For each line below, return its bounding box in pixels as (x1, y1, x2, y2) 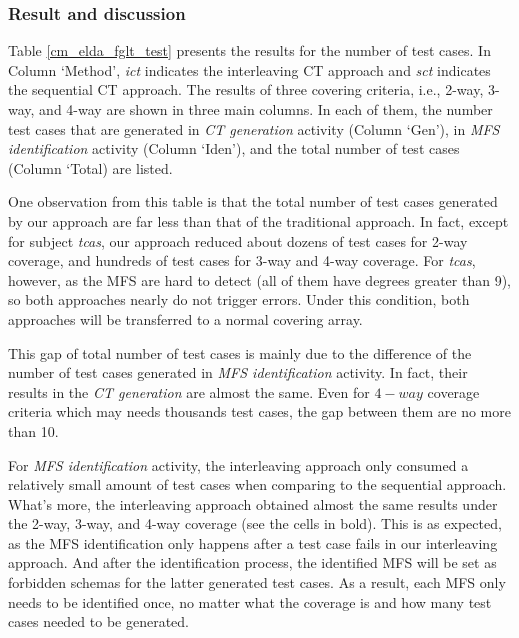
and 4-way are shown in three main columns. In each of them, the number (39, 99, 493, 119)
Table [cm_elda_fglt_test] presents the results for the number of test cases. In (8, 40, 491, 61)
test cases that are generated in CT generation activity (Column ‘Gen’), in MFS (8, 118, 500, 139)
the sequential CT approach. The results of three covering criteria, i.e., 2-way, (8, 79, 484, 100)
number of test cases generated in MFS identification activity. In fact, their (8, 362, 468, 383)
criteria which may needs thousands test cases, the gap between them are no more (8, 401, 511, 422)
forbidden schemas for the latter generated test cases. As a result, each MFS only (8, 572, 506, 593)
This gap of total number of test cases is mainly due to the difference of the (8, 342, 472, 363)
